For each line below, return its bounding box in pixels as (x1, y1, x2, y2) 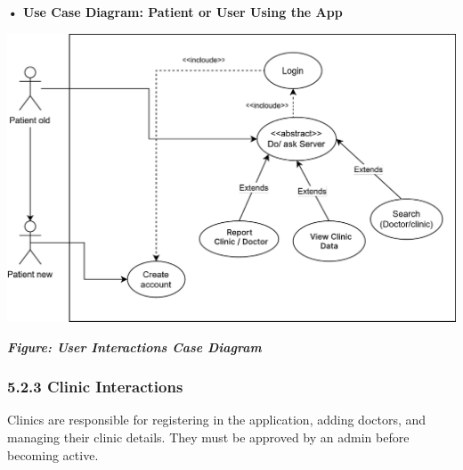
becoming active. (7, 445, 99, 464)
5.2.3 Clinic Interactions (7, 375, 183, 398)
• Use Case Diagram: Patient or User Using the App (7, 3, 343, 21)
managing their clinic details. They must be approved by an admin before (7, 427, 410, 446)
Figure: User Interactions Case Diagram (7, 337, 262, 356)
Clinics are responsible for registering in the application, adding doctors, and (7, 410, 426, 429)
